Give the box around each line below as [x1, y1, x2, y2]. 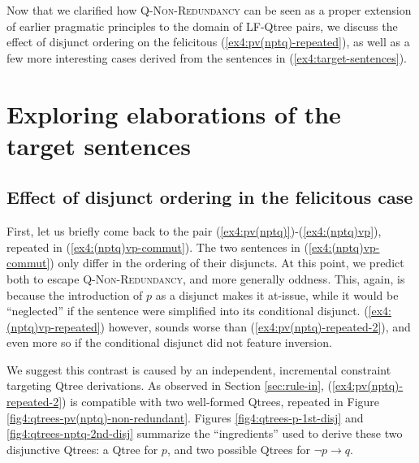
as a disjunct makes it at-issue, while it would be [155, 286, 399, 303]
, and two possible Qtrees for [166, 440, 310, 457]
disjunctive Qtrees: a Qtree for [6, 440, 158, 457]
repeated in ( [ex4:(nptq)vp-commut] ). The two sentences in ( [6, 238, 309, 255]
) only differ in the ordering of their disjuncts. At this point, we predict [50, 254, 404, 271]
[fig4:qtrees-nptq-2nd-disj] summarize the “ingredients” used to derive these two [6, 425, 403, 442]
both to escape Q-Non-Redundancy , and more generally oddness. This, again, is [6, 270, 405, 287]
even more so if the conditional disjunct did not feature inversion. [6, 334, 332, 351]
